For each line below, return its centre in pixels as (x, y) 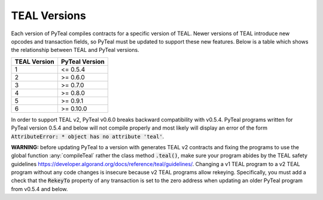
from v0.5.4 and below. (39, 189)
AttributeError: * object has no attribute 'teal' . (88, 136)
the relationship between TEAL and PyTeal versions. (75, 50)
